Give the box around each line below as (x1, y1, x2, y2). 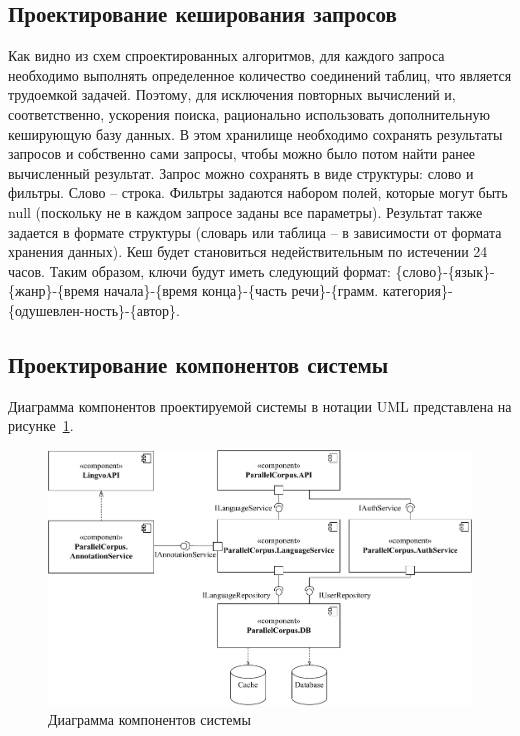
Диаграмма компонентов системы (48, 709, 251, 730)
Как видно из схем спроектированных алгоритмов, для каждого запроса (8, 45, 445, 66)
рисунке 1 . (8, 415, 74, 436)
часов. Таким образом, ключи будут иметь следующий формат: (8, 260, 391, 281)
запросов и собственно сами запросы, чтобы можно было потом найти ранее (8, 143, 476, 164)
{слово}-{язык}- (395, 260, 495, 281)
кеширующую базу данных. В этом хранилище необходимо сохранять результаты (8, 123, 503, 144)
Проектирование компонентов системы (8, 348, 389, 379)
